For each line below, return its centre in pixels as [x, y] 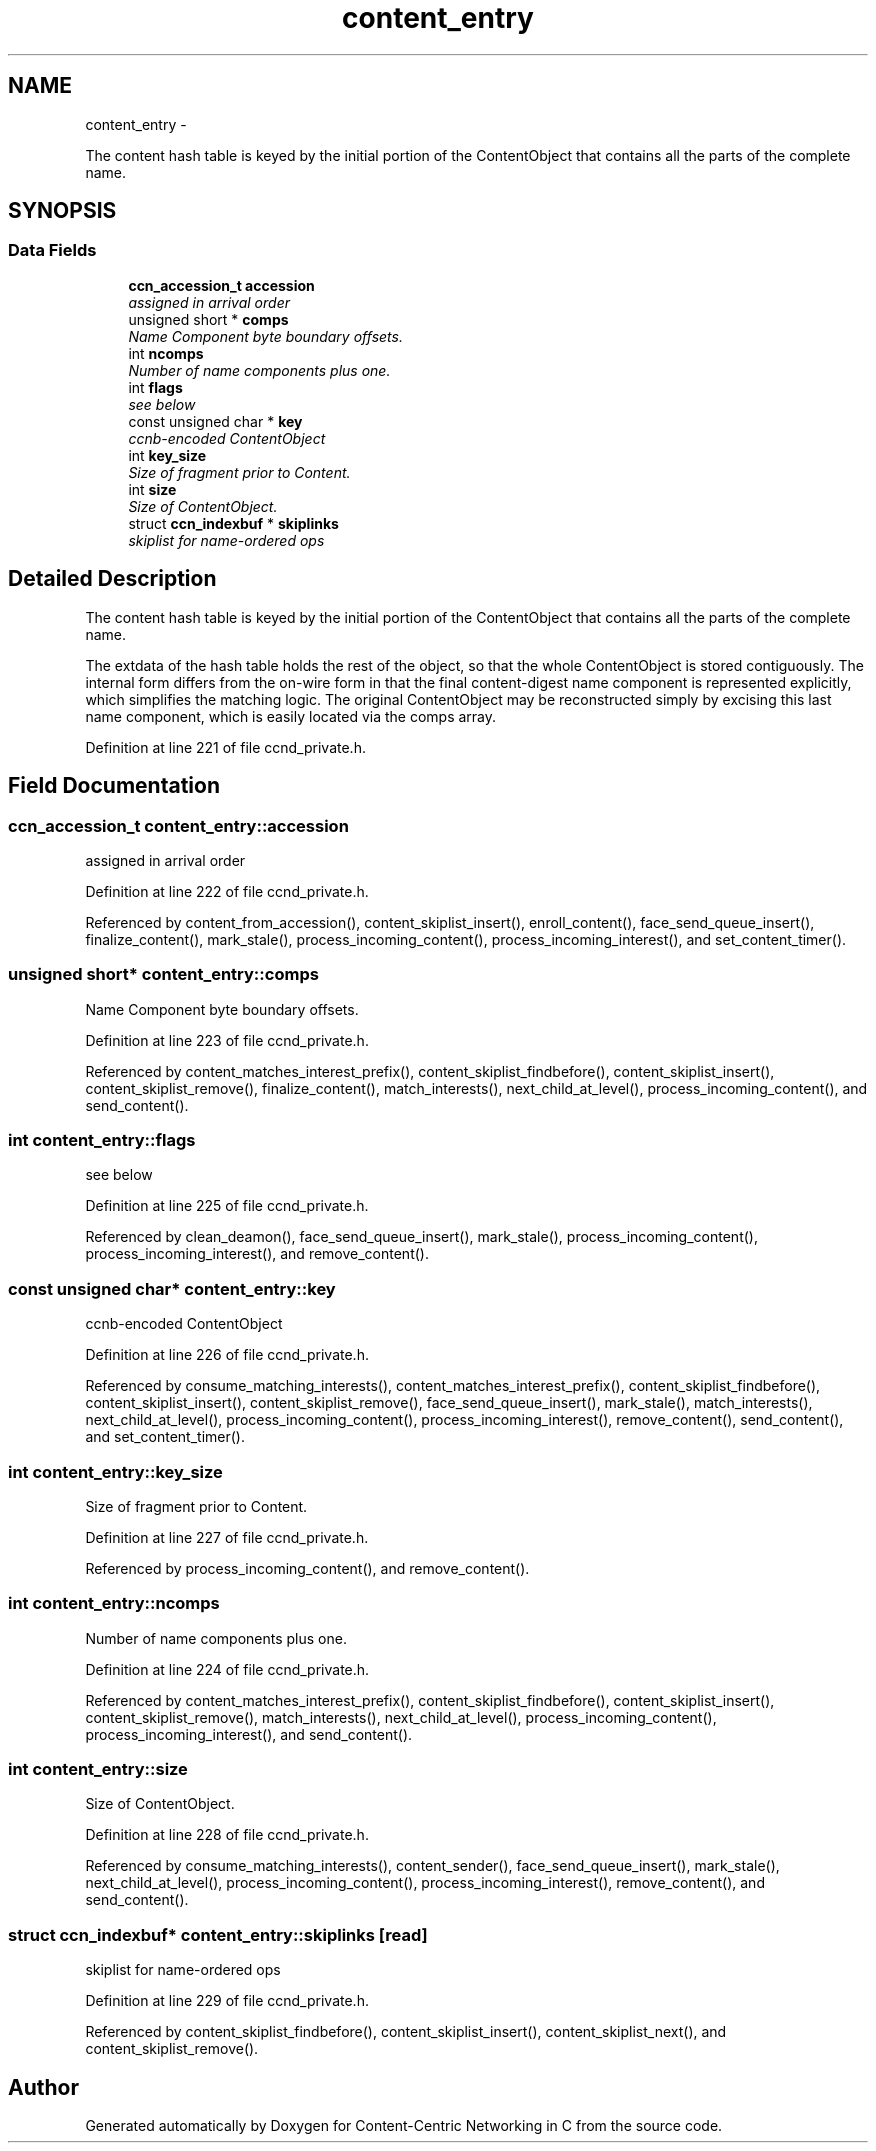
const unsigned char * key [215, 421]
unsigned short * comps [208, 319]
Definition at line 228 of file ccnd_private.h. [227, 1835]
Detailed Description [112, 579]
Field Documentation [114, 786]
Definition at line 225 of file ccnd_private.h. [227, 1206]
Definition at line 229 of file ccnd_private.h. [227, 2001]
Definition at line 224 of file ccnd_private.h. [227, 1669]
